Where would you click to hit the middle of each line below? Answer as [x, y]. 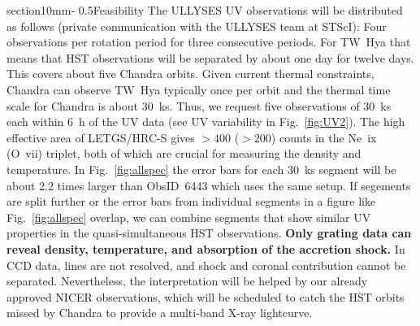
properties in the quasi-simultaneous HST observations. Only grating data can [209, 233]
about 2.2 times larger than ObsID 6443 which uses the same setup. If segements [209, 185]
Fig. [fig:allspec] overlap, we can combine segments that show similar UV [189, 217]
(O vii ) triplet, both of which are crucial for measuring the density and [184, 153]
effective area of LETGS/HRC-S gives [101, 137]
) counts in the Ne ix [324, 137]
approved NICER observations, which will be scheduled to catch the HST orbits [206, 296]
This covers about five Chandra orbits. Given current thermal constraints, [191, 74]
